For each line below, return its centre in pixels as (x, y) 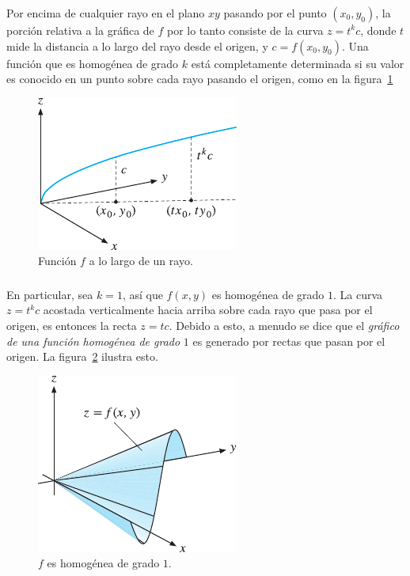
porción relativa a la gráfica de (80, 30)
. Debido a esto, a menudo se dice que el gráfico (284, 325)
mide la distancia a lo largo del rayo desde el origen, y (137, 45)
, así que (142, 294)
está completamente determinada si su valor (298, 63)
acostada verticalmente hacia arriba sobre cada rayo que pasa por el (208, 310)
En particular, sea (50, 294)
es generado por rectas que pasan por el (289, 341)
